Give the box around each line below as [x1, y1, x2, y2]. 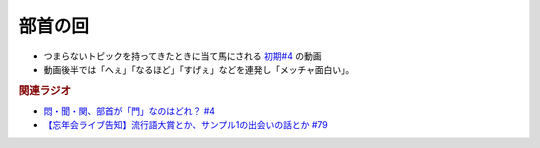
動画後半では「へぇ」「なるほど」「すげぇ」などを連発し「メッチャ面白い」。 [43, 63, 355, 75]
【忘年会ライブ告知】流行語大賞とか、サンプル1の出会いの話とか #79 [43, 119, 329, 131]
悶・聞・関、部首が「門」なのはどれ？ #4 [43, 105, 215, 117]
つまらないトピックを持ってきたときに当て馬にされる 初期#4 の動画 [43, 50, 322, 62]
